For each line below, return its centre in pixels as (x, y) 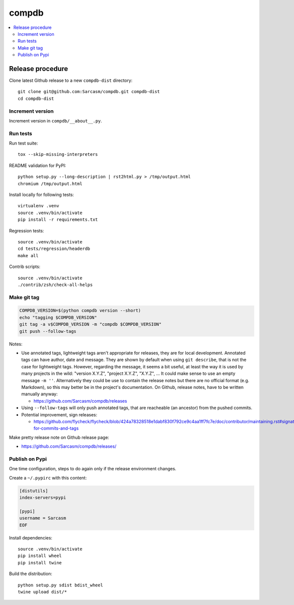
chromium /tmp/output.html (50, 183)
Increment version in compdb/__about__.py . (56, 121)
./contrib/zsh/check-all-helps (55, 285)
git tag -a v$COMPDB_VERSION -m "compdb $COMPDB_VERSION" (90, 324)
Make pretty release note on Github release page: (59, 437)
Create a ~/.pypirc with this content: (48, 478)
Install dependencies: (31, 538)
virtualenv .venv (38, 206)
